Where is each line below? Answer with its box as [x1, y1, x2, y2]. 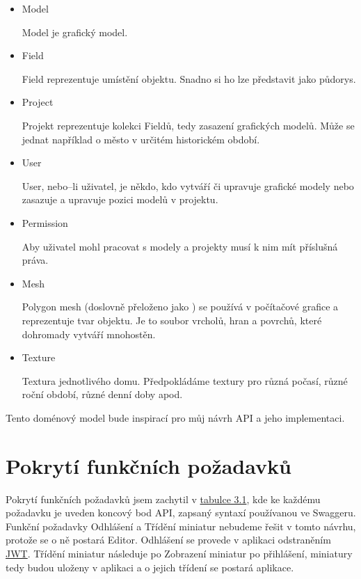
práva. [22, 253, 49, 267]
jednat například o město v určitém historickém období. [22, 132, 260, 146]
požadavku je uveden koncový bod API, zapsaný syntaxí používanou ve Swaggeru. [6, 505, 356, 520]
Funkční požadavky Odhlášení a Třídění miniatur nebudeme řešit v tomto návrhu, [6, 518, 356, 533]
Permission [22, 215, 68, 230]
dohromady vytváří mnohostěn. [22, 326, 156, 341]
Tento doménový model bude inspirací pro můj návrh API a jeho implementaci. [6, 410, 345, 425]
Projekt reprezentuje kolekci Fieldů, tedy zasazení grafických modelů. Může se [22, 118, 355, 132]
